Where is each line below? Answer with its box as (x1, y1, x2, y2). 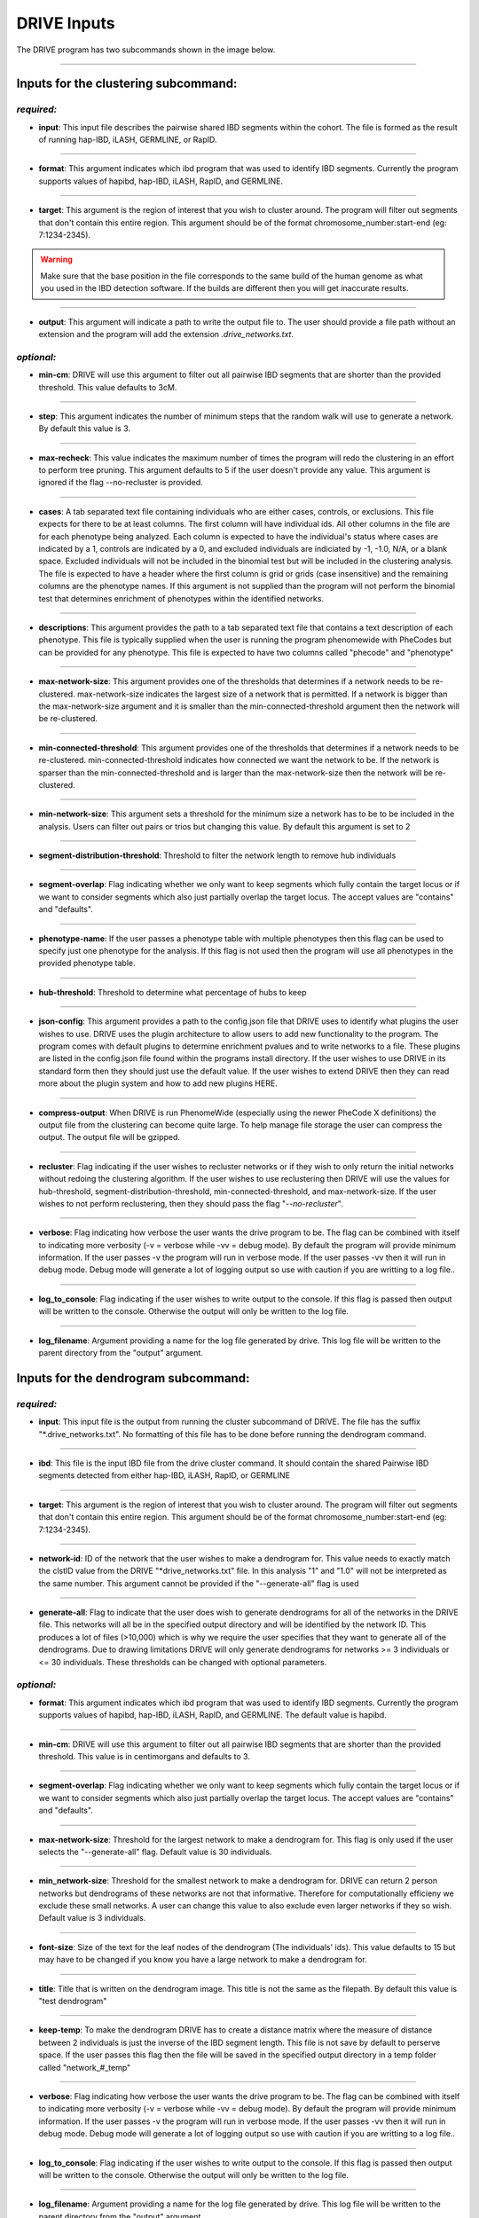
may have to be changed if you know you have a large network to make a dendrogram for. (38, 1955, 367, 1965)
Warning (40, 254, 73, 265)
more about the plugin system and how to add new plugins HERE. (38, 1078, 279, 1089)
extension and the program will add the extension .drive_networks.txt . (38, 329, 294, 339)
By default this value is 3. (38, 423, 131, 434)
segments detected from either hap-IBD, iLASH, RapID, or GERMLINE (38, 1470, 290, 1481)
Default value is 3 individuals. (38, 1913, 146, 1923)
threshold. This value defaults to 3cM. (38, 381, 177, 392)
